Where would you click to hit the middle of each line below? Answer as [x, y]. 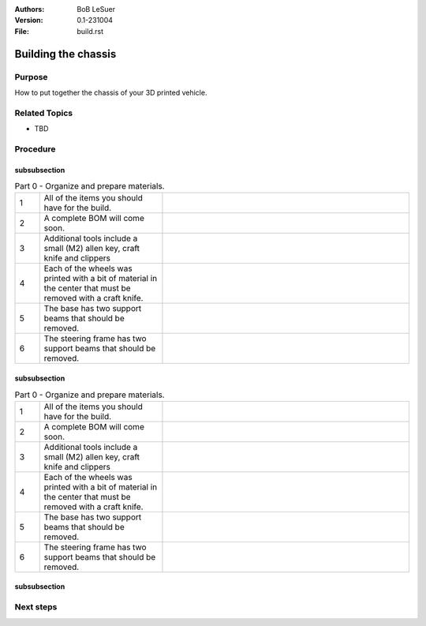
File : [22, 31]
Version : [29, 21]
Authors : [30, 9]
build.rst [90, 31]
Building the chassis [65, 54]
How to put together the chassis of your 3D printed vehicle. [111, 92]
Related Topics [44, 113]
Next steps [36, 607]
